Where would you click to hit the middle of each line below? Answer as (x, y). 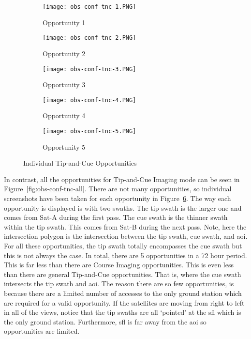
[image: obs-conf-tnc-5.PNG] (89, 131)
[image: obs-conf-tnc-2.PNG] (89, 38)
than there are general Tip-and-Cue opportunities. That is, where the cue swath (123, 274)
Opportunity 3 (64, 85)
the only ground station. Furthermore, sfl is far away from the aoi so (105, 321)
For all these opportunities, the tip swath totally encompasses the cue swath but (123, 246)
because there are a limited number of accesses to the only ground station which (123, 293)
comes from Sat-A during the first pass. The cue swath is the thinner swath (116, 217)
